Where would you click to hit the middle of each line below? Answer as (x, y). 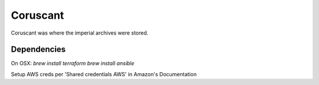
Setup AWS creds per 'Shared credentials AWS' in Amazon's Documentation (104, 74)
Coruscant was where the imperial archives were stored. (80, 33)
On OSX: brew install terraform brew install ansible (73, 63)
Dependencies (38, 50)
